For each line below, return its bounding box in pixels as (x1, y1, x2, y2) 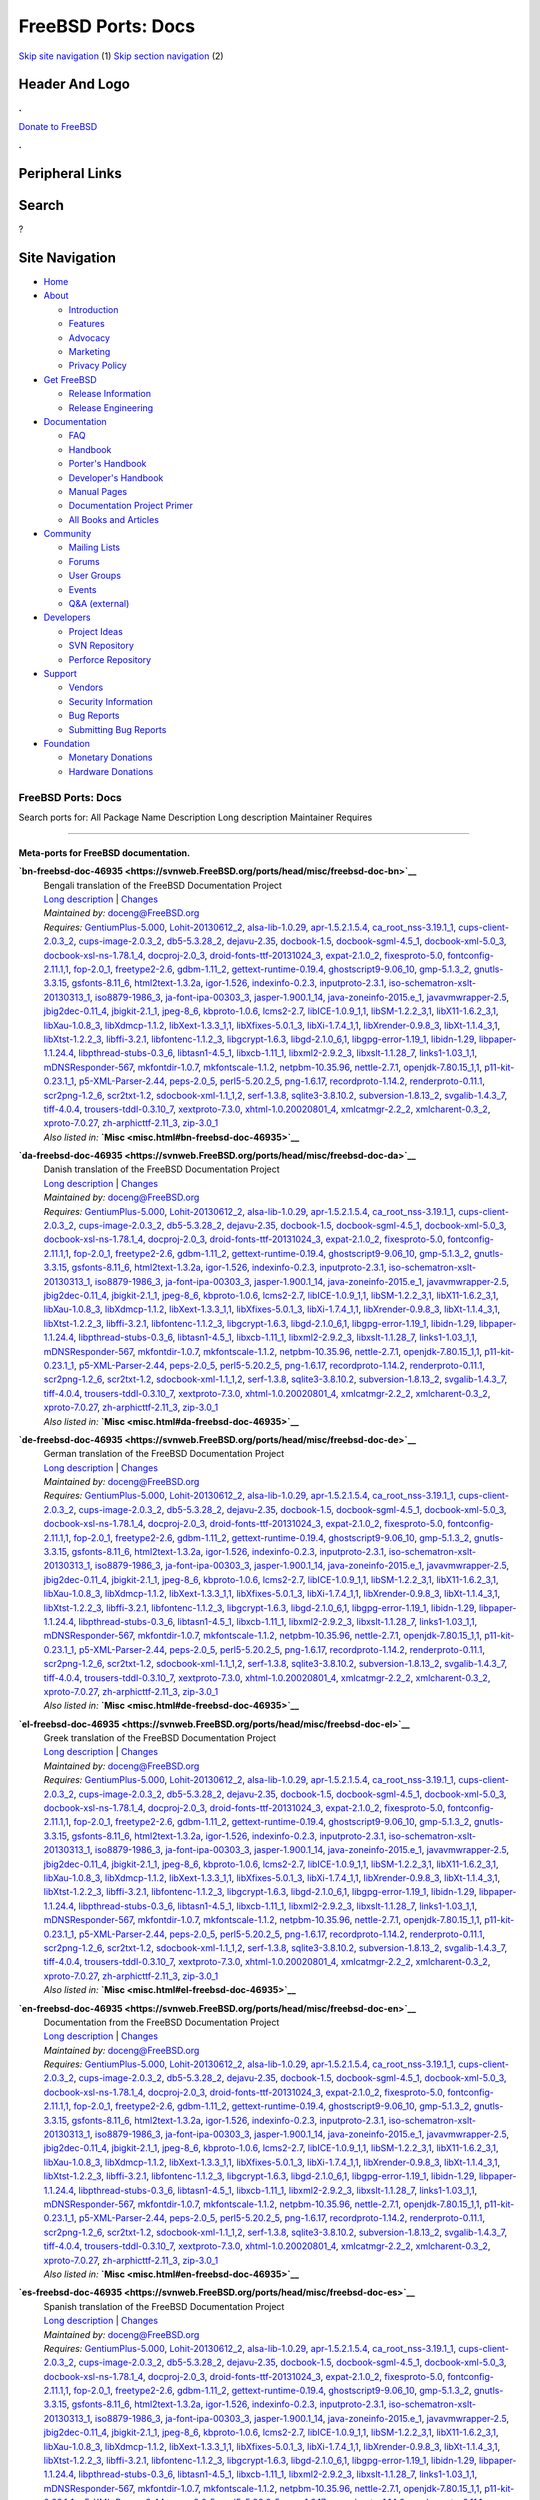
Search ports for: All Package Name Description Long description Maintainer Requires (18, 811, 373, 823)
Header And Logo (18, 76, 130, 93)
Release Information (68, 388, 152, 400)
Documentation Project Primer (68, 500, 194, 512)
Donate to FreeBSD (18, 120, 98, 132)
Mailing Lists (68, 541, 121, 554)
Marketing (68, 346, 111, 358)
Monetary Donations (68, 751, 153, 764)
